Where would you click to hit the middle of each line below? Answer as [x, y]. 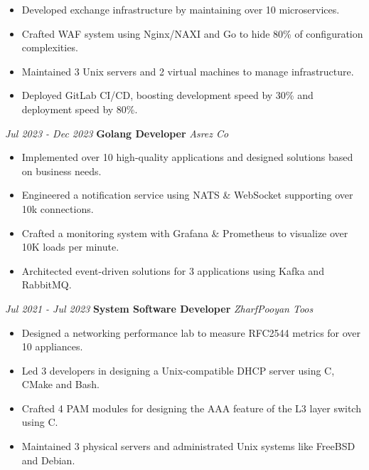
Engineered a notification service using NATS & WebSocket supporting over [187, 195]
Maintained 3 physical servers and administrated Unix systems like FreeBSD [188, 446]
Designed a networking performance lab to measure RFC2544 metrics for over [191, 332]
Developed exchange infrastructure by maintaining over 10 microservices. [181, 9]
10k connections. [58, 208]
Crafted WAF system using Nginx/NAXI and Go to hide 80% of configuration [192, 33]
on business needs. [61, 171]
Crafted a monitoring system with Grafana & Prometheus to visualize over [185, 233]
